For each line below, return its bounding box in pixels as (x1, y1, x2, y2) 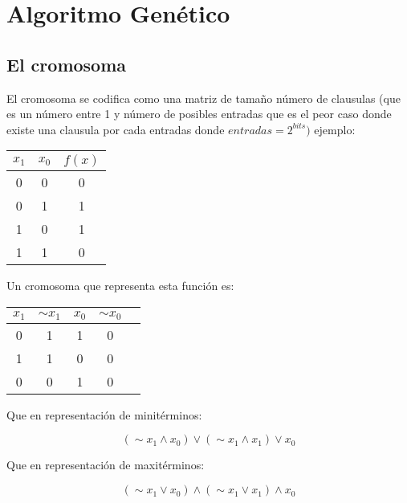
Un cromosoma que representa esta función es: (6, 277, 234, 294)
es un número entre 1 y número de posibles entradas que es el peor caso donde (6, 105, 392, 122)
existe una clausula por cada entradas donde (6, 121, 225, 137)
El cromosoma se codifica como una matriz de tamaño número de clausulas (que (6, 89, 401, 106)
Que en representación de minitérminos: (6, 406, 202, 423)
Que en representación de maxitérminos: (6, 456, 205, 473)
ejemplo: (314, 121, 356, 137)
